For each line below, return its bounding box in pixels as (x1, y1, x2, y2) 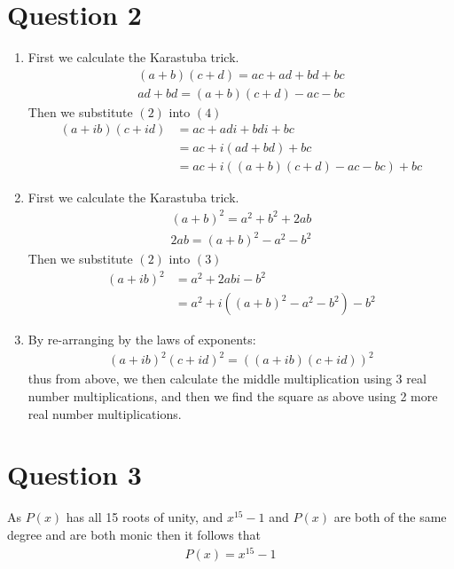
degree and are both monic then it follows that (7, 525, 261, 543)
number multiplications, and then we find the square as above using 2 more (27, 387, 438, 405)
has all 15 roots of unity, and (66, 508, 223, 526)
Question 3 (7, 456, 142, 493)
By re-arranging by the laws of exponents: (27, 330, 256, 349)
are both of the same (333, 508, 447, 526)
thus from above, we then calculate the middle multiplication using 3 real (27, 369, 427, 388)
